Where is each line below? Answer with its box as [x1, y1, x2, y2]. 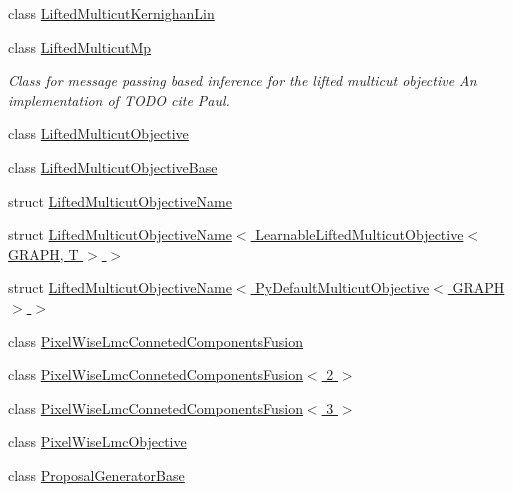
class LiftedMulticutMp [8, 36, 152, 57]
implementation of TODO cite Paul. [8, 89, 230, 110]
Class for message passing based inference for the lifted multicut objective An [8, 70, 477, 91]
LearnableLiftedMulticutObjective [255, 224, 464, 245]
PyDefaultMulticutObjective [255, 277, 430, 298]
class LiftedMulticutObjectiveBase [8, 156, 218, 177]
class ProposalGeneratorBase [8, 464, 185, 485]
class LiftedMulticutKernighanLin [8, 3, 215, 23]
